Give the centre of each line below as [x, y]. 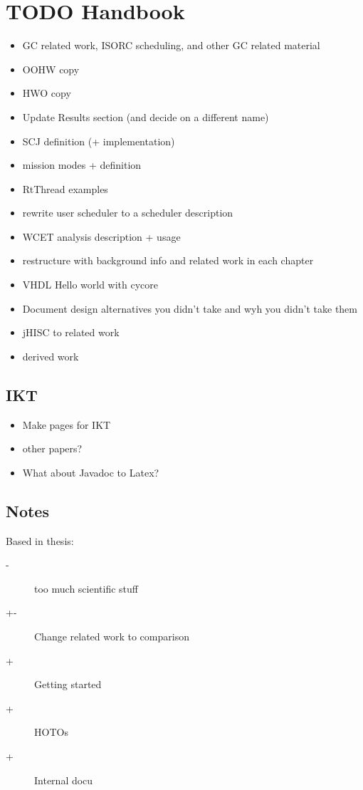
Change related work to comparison [112, 636]
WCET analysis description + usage [101, 236]
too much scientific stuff [86, 588]
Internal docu [64, 780]
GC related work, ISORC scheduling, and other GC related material [171, 45]
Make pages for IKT [67, 424]
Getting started [68, 684]
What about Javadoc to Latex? [91, 472]
